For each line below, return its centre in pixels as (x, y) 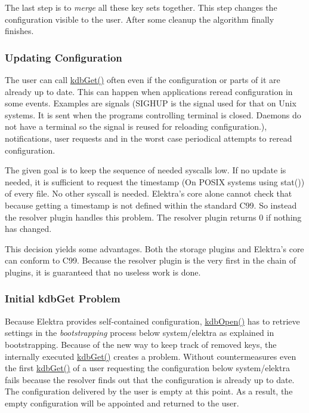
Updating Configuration (64, 57)
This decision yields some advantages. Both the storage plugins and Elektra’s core (154, 248)
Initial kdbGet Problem (63, 299)
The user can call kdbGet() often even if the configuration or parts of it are (143, 79)
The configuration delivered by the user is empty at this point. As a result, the (149, 391)
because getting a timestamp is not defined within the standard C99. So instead (151, 205)
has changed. (28, 229)
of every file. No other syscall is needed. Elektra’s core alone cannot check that (149, 193)
